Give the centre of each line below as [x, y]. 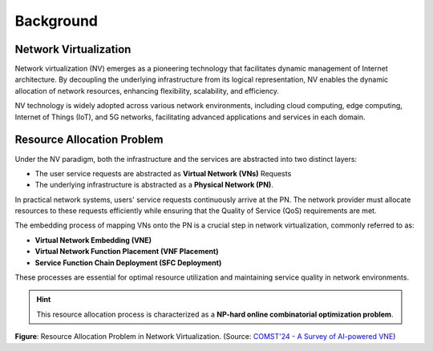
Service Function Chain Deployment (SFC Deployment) [128, 262]
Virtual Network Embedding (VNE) [93, 240]
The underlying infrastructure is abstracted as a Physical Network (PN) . [154, 185]
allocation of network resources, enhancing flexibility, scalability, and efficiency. [147, 91]
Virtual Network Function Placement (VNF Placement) [127, 252]
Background [56, 21]
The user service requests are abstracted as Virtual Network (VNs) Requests [163, 173]
